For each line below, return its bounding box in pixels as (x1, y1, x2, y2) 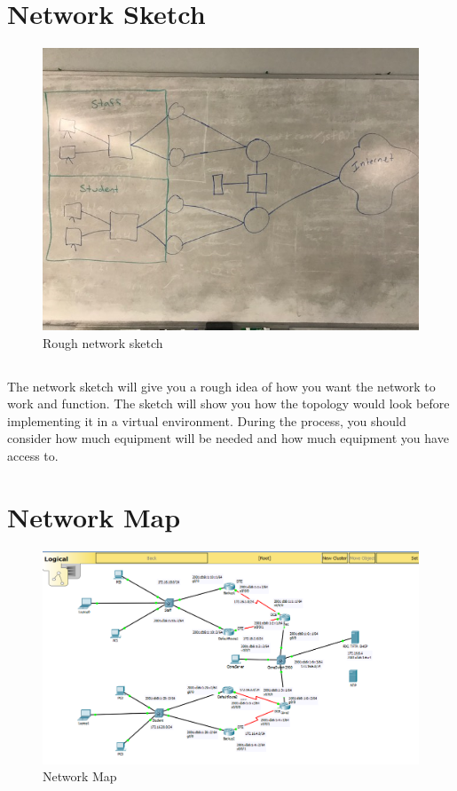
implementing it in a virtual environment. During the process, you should (7, 411, 406, 430)
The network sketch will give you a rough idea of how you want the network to (7, 376, 436, 395)
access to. (7, 447, 59, 465)
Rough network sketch (43, 333, 163, 352)
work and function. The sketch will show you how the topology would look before (7, 394, 450, 413)
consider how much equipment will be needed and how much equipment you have (7, 429, 449, 447)
